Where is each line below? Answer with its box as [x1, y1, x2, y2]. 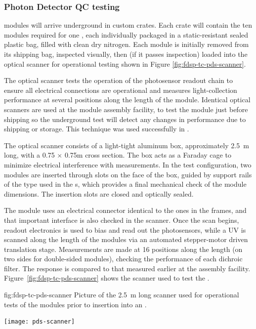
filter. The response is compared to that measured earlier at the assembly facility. [4, 263, 251, 273]
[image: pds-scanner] [4, 318, 75, 326]
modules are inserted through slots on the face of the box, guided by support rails [4, 169, 252, 179]
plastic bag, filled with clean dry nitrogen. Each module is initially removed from [4, 39, 249, 49]
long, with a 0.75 [4, 150, 55, 160]
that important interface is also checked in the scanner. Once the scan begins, [4, 214, 239, 225]
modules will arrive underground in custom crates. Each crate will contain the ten [4, 20, 252, 30]
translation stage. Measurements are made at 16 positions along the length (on [4, 244, 243, 254]
